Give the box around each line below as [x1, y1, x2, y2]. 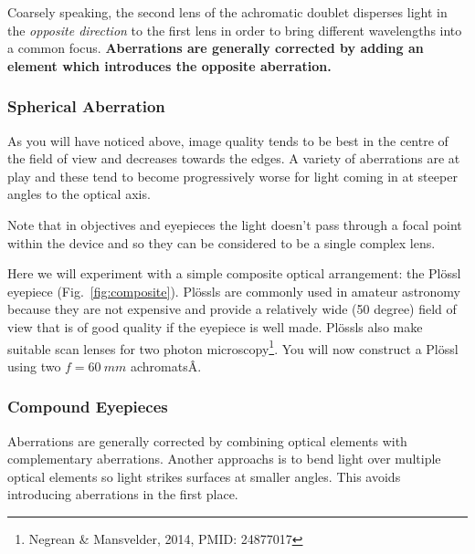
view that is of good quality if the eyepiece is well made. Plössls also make [7, 317, 423, 336]
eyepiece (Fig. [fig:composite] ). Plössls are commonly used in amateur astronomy [7, 281, 461, 300]
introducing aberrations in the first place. [7, 485, 238, 504]
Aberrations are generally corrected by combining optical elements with [7, 431, 407, 450]
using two [7, 356, 61, 375]
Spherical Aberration [7, 95, 165, 118]
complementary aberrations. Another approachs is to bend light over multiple [7, 449, 441, 468]
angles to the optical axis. [7, 184, 151, 204]
